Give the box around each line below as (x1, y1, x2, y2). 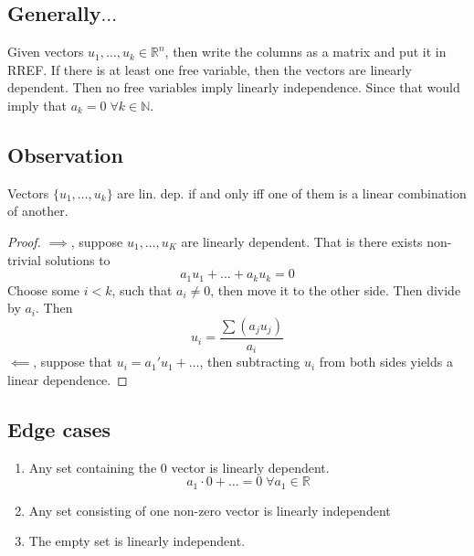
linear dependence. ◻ (7, 369, 128, 389)
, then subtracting (199, 352, 300, 371)
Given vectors (7, 42, 84, 61)
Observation (7, 140, 123, 168)
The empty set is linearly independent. (28, 531, 246, 551)
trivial (7, 250, 42, 269)
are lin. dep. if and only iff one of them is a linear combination (117, 183, 467, 202)
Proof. (7, 231, 41, 251)
